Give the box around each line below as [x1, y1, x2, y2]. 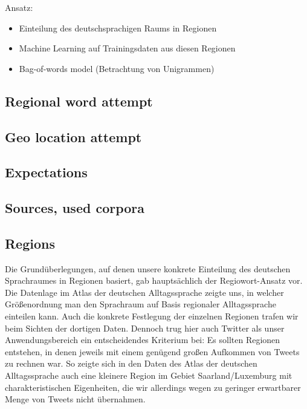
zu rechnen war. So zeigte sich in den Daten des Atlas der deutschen [5, 357, 257, 370]
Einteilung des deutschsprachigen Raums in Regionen [19, 21, 217, 34]
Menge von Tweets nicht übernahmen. [5, 393, 146, 405]
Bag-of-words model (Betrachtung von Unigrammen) [19, 62, 215, 74]
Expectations [5, 163, 88, 182]
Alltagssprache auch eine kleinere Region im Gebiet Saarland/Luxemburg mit [5, 369, 292, 382]
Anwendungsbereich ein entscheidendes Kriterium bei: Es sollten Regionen [5, 333, 280, 346]
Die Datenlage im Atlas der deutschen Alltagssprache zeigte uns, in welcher [5, 286, 284, 298]
